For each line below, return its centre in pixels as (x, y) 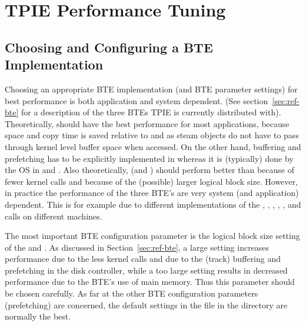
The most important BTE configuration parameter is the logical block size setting (152, 236)
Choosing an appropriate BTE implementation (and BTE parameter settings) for (151, 89)
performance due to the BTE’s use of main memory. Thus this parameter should (150, 282)
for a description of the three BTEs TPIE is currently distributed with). (151, 112)
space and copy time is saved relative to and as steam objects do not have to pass (152, 135)
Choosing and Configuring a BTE (109, 47)
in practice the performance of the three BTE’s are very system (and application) (152, 193)
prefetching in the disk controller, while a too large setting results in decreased (146, 270)
